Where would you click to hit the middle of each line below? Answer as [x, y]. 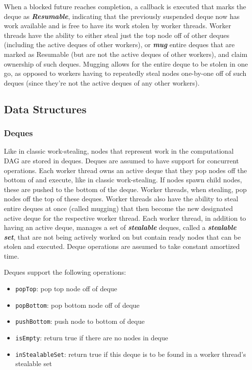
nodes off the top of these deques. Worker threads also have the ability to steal [121, 199]
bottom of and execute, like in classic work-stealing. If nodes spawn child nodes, [123, 180]
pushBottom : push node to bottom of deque [80, 321]
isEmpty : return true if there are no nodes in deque [92, 338]
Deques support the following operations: [65, 272]
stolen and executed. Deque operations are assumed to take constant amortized [122, 246]
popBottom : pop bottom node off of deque [77, 305]
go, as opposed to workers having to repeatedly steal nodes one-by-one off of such [125, 73]
